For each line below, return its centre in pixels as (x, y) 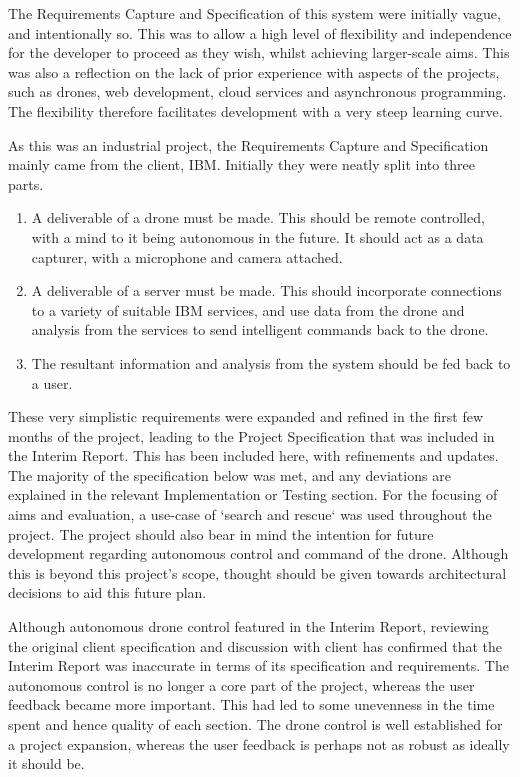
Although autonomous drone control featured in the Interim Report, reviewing (248, 626)
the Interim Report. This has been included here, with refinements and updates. (253, 455)
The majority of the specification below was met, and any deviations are (229, 474)
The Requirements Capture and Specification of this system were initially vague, (254, 13)
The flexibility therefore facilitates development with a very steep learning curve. (255, 110)
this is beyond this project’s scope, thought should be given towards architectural (257, 572)
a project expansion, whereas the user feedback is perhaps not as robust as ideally (259, 743)
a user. (52, 382)
